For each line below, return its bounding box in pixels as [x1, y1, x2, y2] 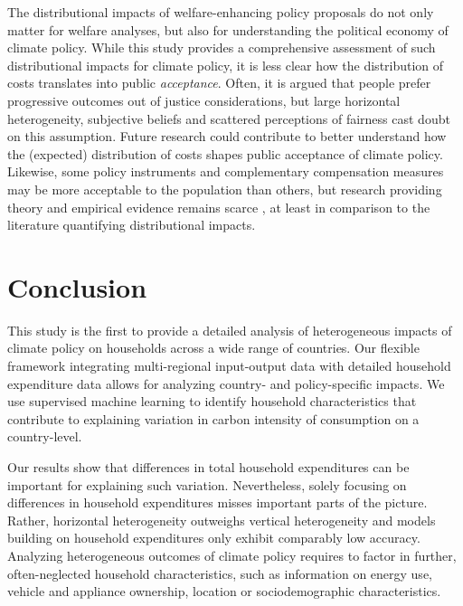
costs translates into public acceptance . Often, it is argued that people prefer [7, 73, 431, 92]
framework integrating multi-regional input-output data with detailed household [7, 356, 451, 375]
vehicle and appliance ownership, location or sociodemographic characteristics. [7, 582, 441, 601]
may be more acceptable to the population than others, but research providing [7, 179, 442, 198]
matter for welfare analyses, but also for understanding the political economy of [7, 20, 449, 39]
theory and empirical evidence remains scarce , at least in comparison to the [7, 197, 430, 216]
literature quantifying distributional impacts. [7, 215, 256, 234]
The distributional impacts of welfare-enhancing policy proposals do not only [7, 3, 434, 21]
